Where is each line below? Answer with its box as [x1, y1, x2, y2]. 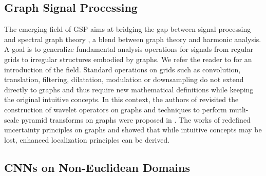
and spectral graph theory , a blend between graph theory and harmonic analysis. [4, 33, 261, 44]
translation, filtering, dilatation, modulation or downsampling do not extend [4, 74, 244, 85]
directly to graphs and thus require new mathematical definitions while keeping [4, 84, 254, 94]
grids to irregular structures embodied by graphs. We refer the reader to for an [4, 53, 252, 64]
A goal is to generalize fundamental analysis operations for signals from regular [4, 44, 253, 54]
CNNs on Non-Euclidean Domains [4, 159, 191, 175]
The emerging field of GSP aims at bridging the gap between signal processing [4, 24, 251, 34]
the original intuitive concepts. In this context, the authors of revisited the [4, 94, 239, 105]
